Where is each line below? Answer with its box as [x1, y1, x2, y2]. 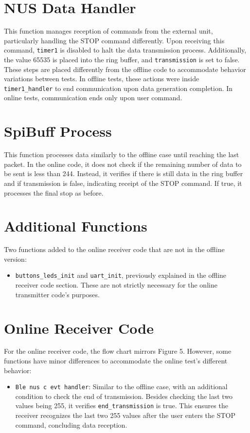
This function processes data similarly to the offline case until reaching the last [4, 149, 239, 160]
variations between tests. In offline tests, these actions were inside [4, 73, 199, 84]
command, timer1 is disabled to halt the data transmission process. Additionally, [4, 45, 247, 55]
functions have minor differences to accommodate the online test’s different [4, 356, 228, 366]
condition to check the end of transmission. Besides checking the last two [15, 391, 233, 401]
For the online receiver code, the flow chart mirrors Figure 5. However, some [4, 346, 232, 356]
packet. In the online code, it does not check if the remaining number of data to [4, 159, 242, 169]
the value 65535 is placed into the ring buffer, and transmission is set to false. [4, 54, 240, 64]
